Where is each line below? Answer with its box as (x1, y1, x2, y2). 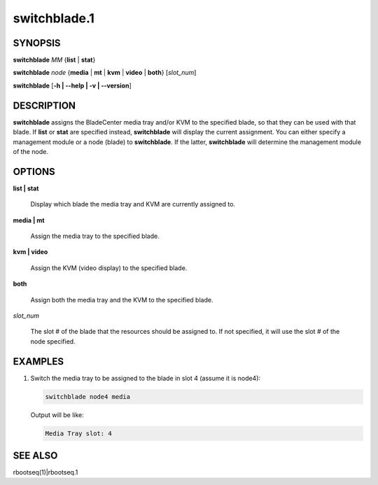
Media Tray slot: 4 (45, 429, 112, 437)
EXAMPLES (13, 356, 64, 367)
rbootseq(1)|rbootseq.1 (13, 468, 78, 477)
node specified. (30, 337, 76, 346)
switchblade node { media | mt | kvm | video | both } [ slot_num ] (13, 69, 197, 77)
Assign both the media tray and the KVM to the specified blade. (30, 295, 213, 304)
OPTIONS (13, 165, 55, 178)
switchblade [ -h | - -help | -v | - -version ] (13, 81, 132, 90)
